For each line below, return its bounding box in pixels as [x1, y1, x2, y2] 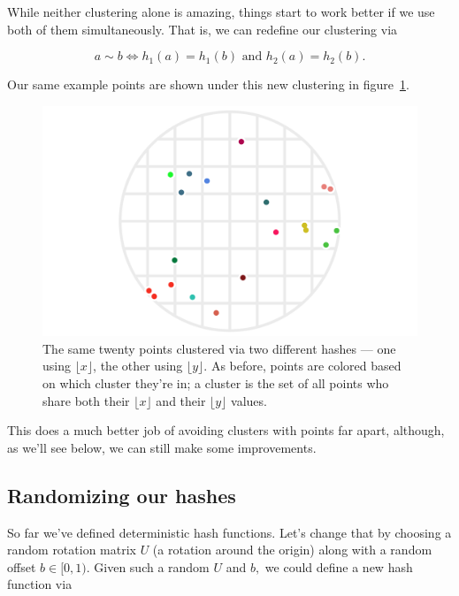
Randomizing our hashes [7, 481, 236, 508]
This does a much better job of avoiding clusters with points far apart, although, [7, 421, 445, 439]
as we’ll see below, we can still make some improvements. [7, 438, 317, 456]
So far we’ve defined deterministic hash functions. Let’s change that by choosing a [7, 523, 452, 541]
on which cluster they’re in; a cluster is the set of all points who [42, 374, 389, 392]
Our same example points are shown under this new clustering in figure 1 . [7, 75, 409, 94]
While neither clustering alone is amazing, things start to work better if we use [7, 3, 435, 20]
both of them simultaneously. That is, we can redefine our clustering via [7, 19, 398, 38]
